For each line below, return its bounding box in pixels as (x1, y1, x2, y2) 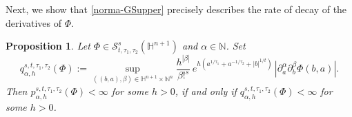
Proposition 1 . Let (6, 39, 90, 53)
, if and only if (175, 83, 237, 98)
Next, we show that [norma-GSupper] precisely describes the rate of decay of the (6, 2, 347, 16)
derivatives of (6, 15, 62, 30)
